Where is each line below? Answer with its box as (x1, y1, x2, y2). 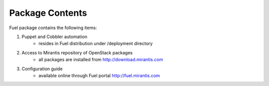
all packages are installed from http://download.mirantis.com (38, 57, 163, 63)
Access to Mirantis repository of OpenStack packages (21, 49, 133, 55)
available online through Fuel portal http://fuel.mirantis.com (38, 72, 160, 79)
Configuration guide (21, 66, 63, 72)
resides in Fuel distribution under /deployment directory (38, 41, 153, 46)
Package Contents (9, 7, 87, 18)
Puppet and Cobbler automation (21, 34, 87, 40)
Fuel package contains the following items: (9, 25, 97, 31)
